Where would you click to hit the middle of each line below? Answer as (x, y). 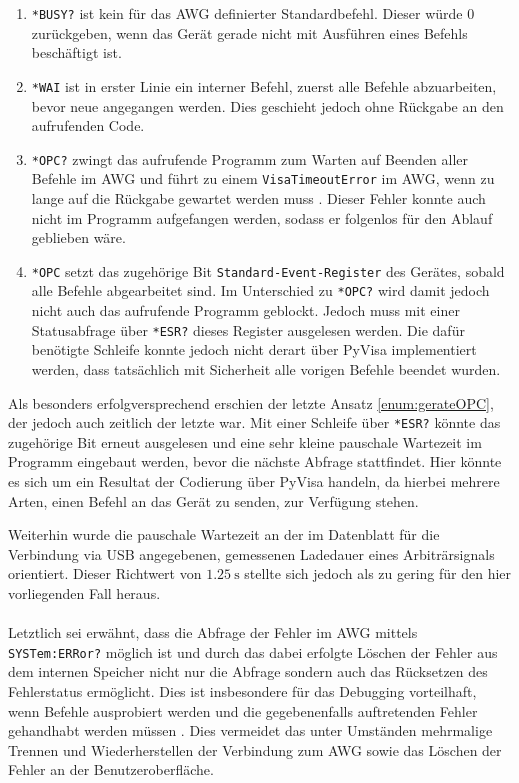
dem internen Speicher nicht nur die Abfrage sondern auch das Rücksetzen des (248, 671)
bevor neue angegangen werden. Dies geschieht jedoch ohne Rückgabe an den (267, 105)
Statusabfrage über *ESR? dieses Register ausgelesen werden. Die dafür (248, 329)
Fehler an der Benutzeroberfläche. (111, 769)
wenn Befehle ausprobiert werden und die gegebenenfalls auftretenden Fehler (243, 710)
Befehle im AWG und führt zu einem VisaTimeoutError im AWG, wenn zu (263, 178)
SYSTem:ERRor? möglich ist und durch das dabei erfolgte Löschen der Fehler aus (253, 651)
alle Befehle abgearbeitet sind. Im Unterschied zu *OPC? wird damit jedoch (260, 290)
